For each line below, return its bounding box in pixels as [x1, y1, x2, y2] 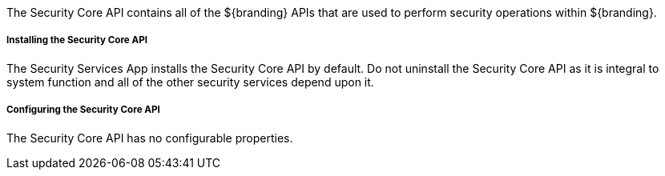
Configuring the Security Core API [6, 104, 160, 116]
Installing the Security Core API [6, 34, 147, 46]
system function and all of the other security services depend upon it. [6, 74, 374, 89]
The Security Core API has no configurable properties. [6, 130, 293, 145]
